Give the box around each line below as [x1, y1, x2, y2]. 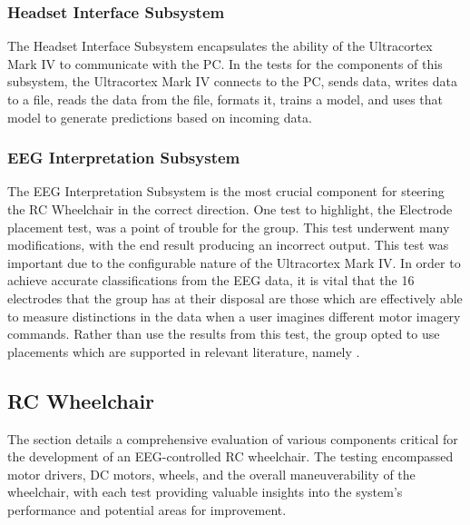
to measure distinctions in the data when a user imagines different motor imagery [7, 306, 461, 325]
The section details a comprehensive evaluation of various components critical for [7, 429, 458, 448]
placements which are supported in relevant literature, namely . [7, 342, 360, 361]
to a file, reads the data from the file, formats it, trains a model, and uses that [7, 90, 444, 108]
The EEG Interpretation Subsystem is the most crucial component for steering [7, 182, 445, 201]
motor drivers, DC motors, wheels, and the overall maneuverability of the [7, 464, 416, 483]
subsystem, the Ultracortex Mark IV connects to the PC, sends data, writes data [7, 72, 457, 91]
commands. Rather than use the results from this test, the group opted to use [7, 324, 440, 343]
